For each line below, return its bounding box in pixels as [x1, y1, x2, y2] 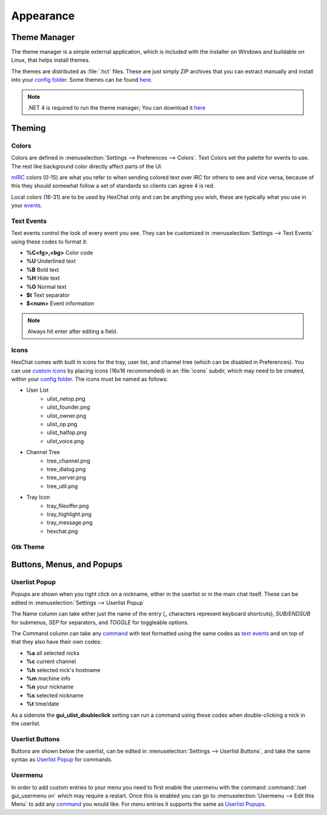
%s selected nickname [26, 691, 84, 699]
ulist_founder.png [47, 403, 90, 411]
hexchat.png [47, 527, 78, 535]
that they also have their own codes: [11, 638, 102, 645]
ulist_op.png [47, 421, 78, 428]
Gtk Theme [11, 543, 45, 551]
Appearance [11, 9, 75, 22]
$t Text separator [26, 291, 70, 299]
